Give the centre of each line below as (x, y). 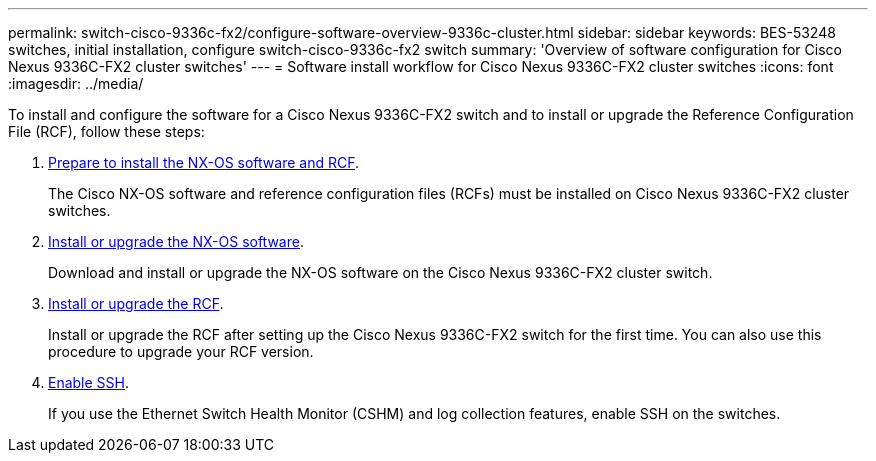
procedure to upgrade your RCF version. (181, 351)
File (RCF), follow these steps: (106, 131)
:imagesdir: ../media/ (76, 83)
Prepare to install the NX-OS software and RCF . (203, 162)
